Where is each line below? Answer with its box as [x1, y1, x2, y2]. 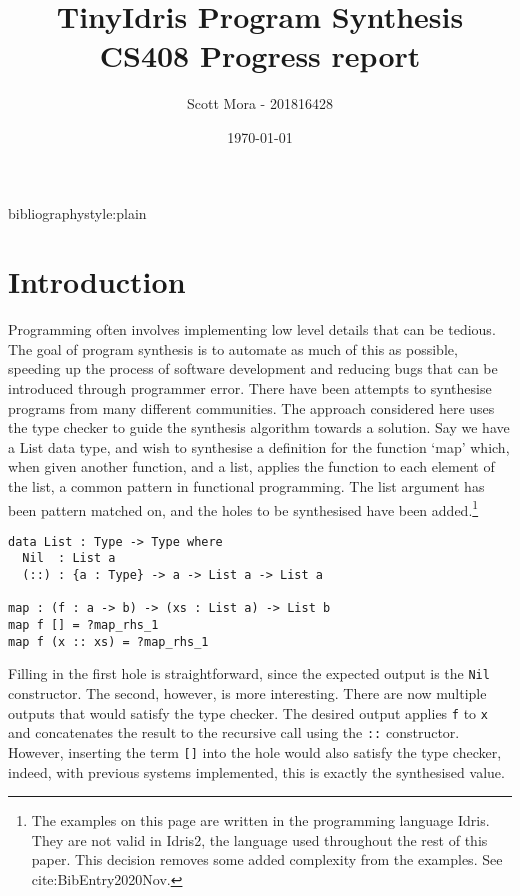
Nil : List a [22, 551, 116, 566]
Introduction [8, 261, 186, 302]
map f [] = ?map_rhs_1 [8, 618, 159, 633]
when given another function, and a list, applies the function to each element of [8, 456, 495, 477]
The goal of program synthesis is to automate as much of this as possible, [8, 338, 458, 359]
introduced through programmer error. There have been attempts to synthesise [8, 378, 492, 398]
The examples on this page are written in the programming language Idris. [31, 810, 490, 831]
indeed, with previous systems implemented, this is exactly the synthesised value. [8, 761, 505, 782]
